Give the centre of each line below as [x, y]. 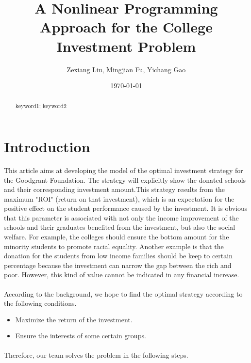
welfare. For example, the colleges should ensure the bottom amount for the [117, 237]
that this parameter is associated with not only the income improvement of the [121, 217]
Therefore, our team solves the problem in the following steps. [96, 355]
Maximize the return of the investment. [74, 319]
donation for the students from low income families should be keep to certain [118, 256]
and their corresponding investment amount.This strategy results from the [114, 189]
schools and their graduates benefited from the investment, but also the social [120, 227]
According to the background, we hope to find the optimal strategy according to [123, 293]
